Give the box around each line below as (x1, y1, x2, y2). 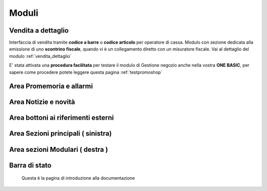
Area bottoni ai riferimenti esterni (9, 114, 114, 122)
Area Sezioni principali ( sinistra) (9, 129, 112, 138)
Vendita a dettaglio (9, 26, 69, 35)
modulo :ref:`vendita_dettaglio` (9, 53, 72, 59)
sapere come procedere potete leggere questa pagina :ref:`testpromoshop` (9, 69, 163, 75)
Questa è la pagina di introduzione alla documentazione (21, 175, 135, 181)
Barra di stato (9, 161, 52, 169)
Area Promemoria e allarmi (9, 82, 93, 91)
